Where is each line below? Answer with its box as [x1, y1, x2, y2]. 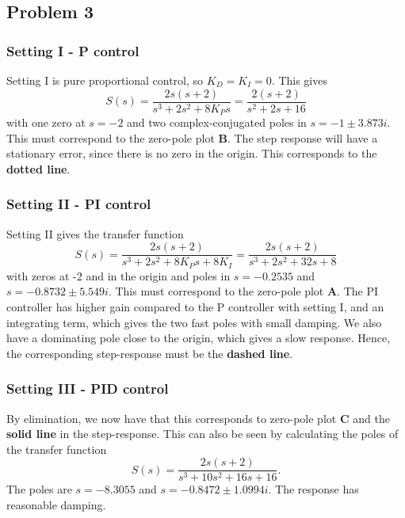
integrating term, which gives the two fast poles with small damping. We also [6, 314, 382, 330]
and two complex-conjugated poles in [127, 114, 307, 131]
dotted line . [6, 160, 71, 177]
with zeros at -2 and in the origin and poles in [6, 267, 231, 284]
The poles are [6, 481, 72, 497]
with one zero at [6, 114, 86, 131]
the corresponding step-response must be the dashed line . [6, 345, 293, 361]
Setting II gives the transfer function [6, 225, 184, 242]
